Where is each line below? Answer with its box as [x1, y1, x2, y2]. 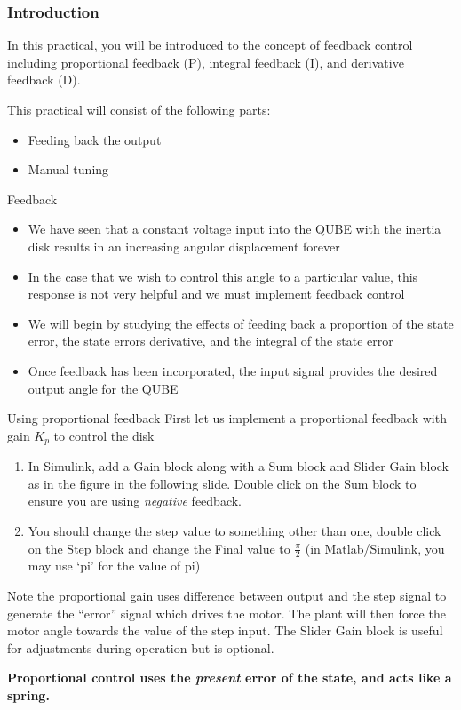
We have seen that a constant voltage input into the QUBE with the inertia [28, 219, 441, 238]
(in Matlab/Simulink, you [305, 538, 445, 557]
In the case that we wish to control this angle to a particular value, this [28, 267, 418, 285]
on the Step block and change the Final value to [28, 538, 290, 557]
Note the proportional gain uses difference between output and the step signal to [7, 586, 447, 604]
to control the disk [53, 426, 155, 444]
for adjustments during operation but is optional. [7, 638, 274, 657]
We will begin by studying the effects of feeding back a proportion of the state [28, 314, 454, 332]
